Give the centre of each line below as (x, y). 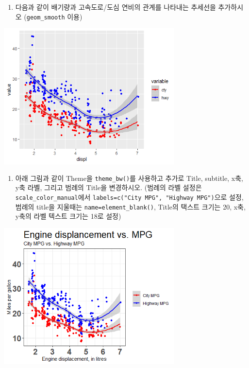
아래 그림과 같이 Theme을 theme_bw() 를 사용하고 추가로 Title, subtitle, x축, (129, 178)
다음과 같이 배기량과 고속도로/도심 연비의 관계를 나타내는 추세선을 (116, 7)
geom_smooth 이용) (54, 16)
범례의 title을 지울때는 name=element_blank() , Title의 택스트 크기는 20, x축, (130, 206)
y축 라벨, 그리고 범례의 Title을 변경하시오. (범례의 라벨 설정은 (108, 187)
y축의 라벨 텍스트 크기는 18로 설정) (68, 216)
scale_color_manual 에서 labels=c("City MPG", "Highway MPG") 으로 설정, (129, 197)
